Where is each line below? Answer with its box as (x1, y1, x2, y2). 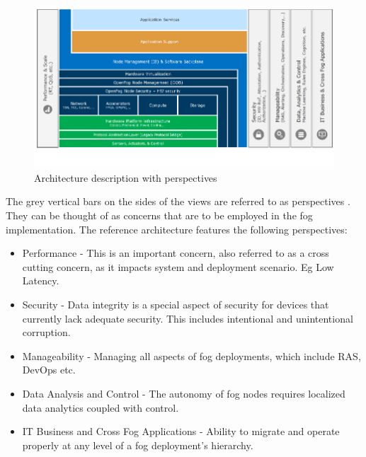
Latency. (22, 273, 59, 288)
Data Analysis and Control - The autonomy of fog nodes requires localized (22, 386, 345, 400)
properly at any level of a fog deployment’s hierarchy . (22, 437, 253, 452)
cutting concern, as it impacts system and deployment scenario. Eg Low (22, 259, 334, 274)
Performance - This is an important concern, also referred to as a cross (22, 245, 329, 260)
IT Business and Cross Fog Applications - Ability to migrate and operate (22, 424, 340, 439)
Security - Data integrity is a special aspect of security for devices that (22, 296, 329, 311)
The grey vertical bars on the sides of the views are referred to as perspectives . (6, 194, 350, 209)
